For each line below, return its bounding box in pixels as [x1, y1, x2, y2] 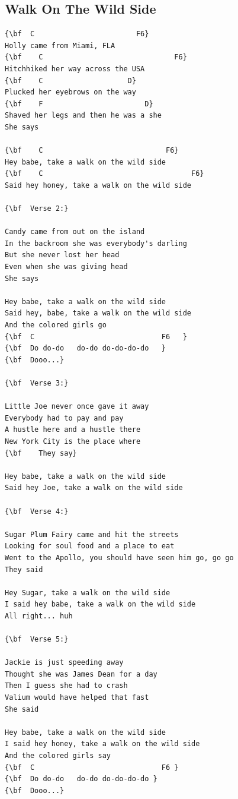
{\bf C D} [5, 76, 136, 85]
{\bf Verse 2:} [5, 204, 69, 213]
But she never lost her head [5, 251, 120, 260]
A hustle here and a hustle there [5, 425, 141, 434]
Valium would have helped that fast [5, 693, 149, 702]
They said [5, 565, 43, 574]
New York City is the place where [5, 437, 141, 446]
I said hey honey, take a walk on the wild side [5, 740, 200, 749]
